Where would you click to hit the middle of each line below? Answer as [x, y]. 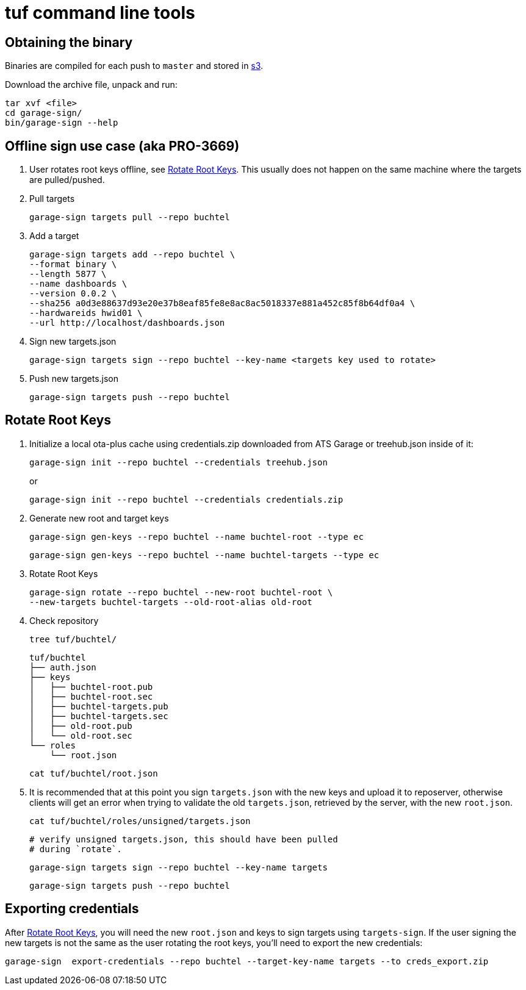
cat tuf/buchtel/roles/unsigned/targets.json [140, 821]
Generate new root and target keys [99, 518]
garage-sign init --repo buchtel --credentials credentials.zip [186, 499]
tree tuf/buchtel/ [73, 639]
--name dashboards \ [78, 284]
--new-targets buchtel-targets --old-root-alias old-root [171, 602]
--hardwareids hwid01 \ [86, 313]
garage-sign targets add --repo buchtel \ [132, 255]
